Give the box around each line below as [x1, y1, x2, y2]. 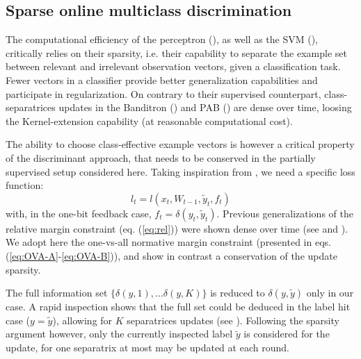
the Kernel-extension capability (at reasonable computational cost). [6, 113, 293, 128]
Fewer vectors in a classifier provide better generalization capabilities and [6, 72, 318, 87]
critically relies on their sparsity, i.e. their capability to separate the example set [6, 45, 347, 60]
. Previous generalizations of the [216, 206, 353, 220]
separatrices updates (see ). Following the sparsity [127, 312, 339, 327]
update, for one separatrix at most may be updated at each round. [6, 340, 289, 354]
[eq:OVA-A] [9, 248, 58, 262]
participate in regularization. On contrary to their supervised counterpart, [6, 86, 321, 101]
